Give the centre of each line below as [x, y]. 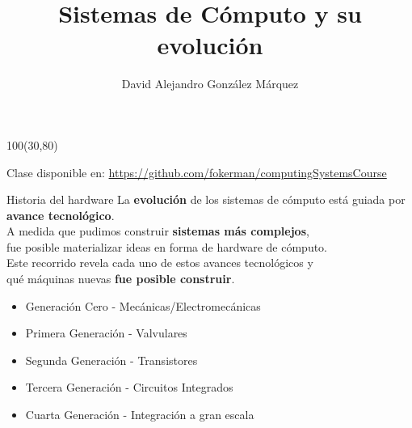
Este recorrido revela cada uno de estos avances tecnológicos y [160, 263]
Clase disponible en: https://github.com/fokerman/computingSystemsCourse [197, 172]
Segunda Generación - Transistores [111, 360]
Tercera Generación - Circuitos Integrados [129, 387]
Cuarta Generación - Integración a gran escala [140, 415]
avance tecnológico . [61, 215]
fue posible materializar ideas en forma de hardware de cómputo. [167, 246]
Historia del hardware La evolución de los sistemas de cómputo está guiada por [206, 199]
